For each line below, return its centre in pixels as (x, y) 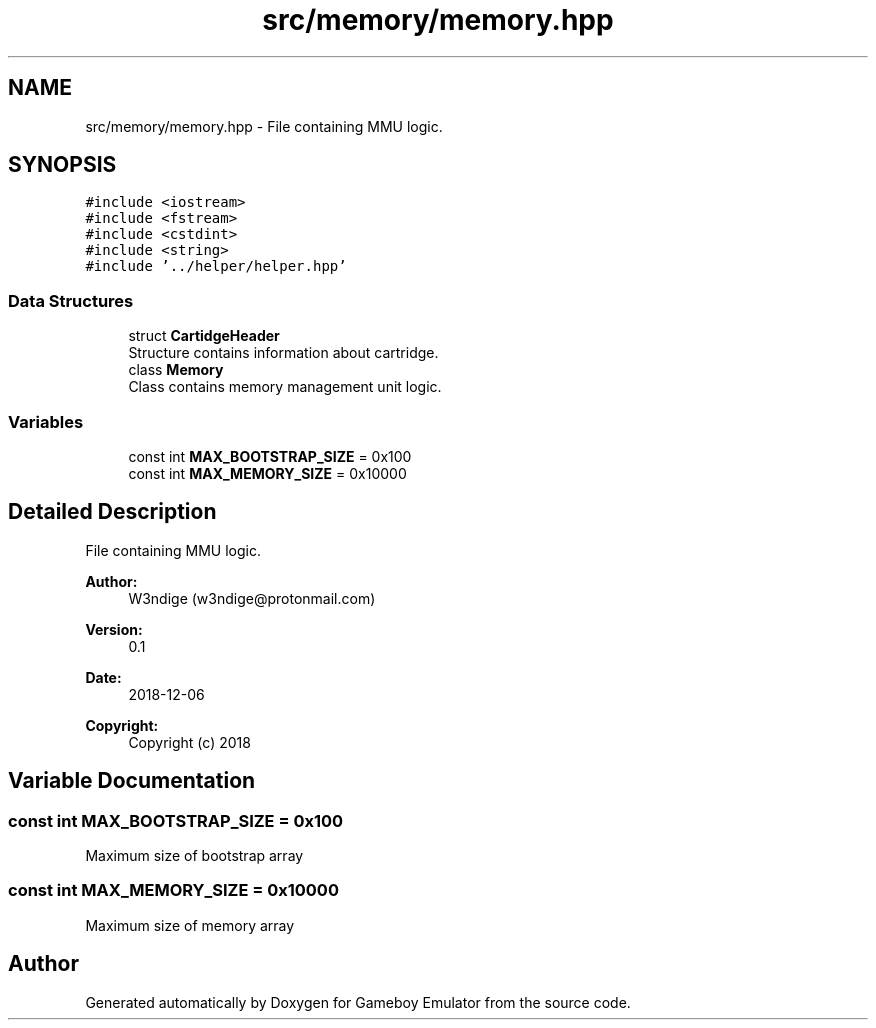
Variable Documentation (132, 781)
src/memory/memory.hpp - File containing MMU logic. (264, 126)
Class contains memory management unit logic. (285, 387)
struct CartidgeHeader (204, 336)
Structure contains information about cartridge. (283, 353)
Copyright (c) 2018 (189, 742)
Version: (114, 629)
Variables (46, 421)
